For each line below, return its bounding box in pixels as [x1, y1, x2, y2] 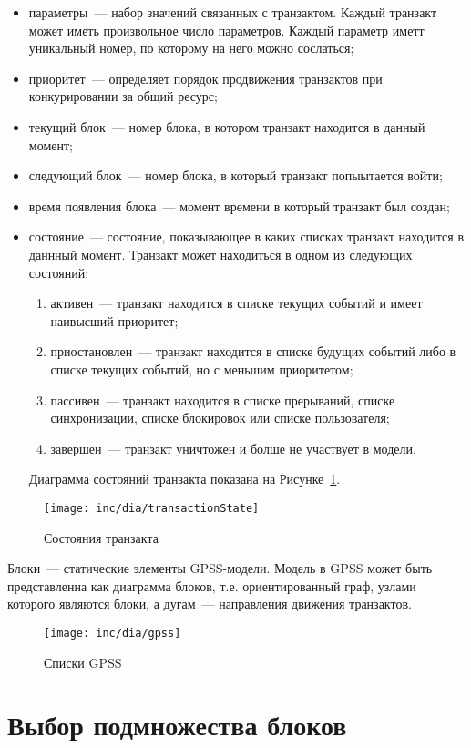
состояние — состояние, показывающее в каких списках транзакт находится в [28, 227, 465, 246]
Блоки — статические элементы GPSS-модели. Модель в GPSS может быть [7, 558, 433, 578]
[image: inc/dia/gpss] [44, 626, 181, 640]
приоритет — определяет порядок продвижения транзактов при [28, 68, 383, 87]
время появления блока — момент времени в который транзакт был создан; [28, 196, 450, 215]
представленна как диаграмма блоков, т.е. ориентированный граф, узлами [7, 576, 416, 595]
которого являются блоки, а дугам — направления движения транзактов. [7, 594, 412, 613]
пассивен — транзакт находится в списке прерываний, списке [50, 390, 395, 409]
